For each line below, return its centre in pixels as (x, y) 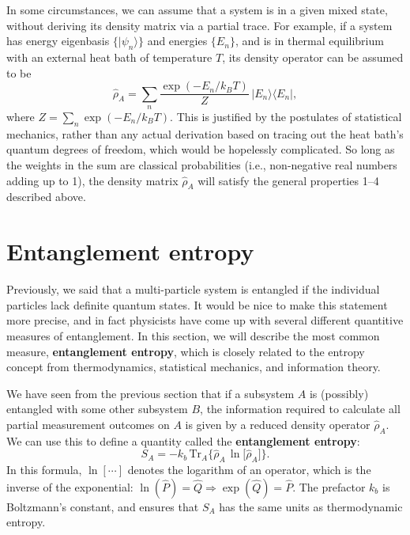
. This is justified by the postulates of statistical (286, 117)
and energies (177, 41)
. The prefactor (329, 486)
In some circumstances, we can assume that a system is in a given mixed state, (197, 9)
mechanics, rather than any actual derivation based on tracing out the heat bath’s (205, 133)
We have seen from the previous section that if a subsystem (150, 393)
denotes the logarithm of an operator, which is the (249, 470)
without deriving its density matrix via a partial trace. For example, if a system (199, 25)
